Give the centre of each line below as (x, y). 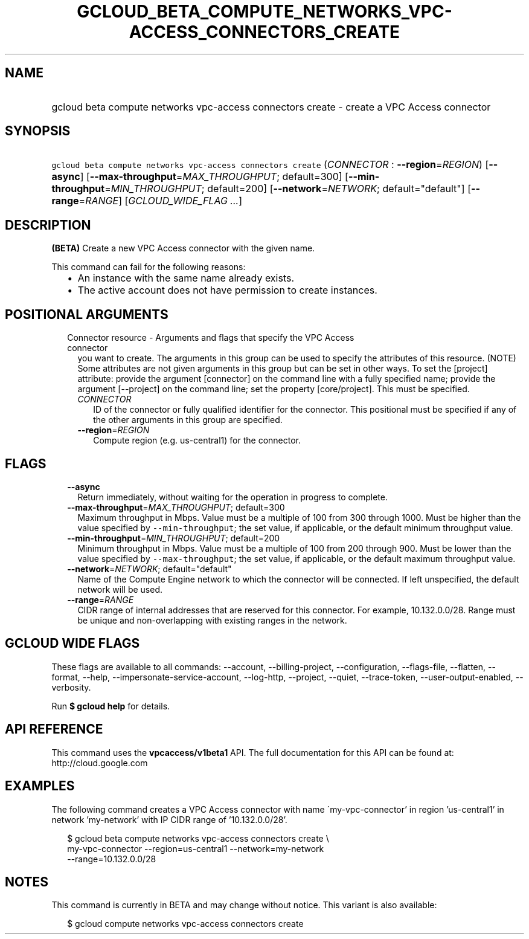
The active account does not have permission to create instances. (227, 290)
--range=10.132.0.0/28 (112, 859)
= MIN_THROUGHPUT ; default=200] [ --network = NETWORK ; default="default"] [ (288, 189)
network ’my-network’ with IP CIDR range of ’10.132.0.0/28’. (169, 819)
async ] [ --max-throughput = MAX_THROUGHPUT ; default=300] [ (200, 177)
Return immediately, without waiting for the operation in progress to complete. (232, 497)
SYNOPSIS (38, 131)
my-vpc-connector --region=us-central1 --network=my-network (196, 848)
